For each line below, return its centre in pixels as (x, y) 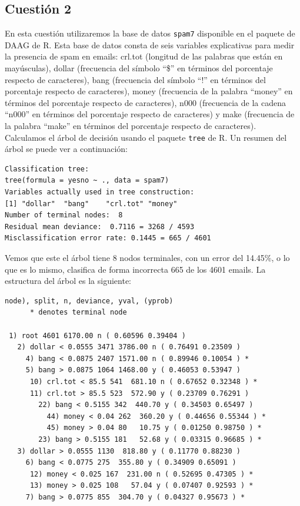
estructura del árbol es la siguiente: (68, 281)
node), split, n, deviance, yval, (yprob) (89, 301)
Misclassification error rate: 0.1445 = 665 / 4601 (108, 238)
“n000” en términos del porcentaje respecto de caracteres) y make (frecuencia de (150, 114)
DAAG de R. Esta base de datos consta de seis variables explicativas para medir (150, 44)
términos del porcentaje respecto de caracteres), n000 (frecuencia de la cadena (145, 102)
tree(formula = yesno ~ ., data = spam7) (87, 181)
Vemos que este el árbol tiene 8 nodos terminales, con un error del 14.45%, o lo (147, 258)
